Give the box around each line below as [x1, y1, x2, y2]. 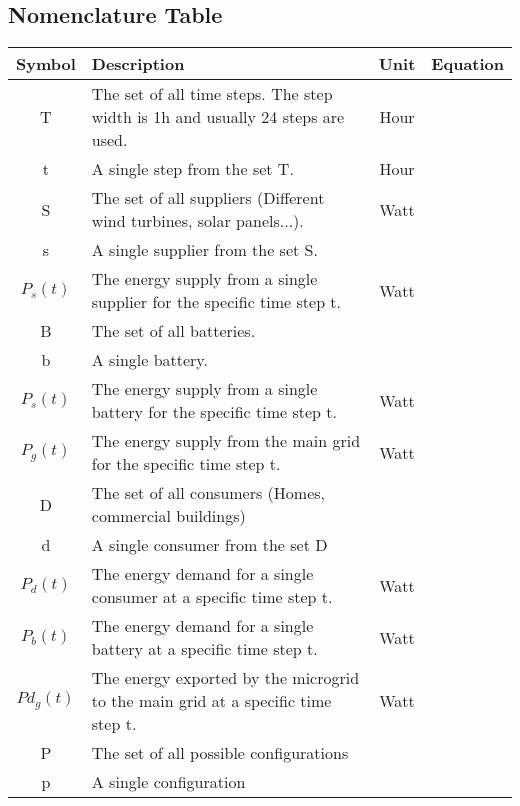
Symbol [16, 52, 76, 76]
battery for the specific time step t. [91, 400, 337, 424]
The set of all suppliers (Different [91, 186, 325, 210]
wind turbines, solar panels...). [91, 209, 304, 233]
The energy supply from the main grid [91, 429, 361, 453]
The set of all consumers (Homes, [91, 481, 326, 505]
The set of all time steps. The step [91, 82, 333, 106]
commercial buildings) [91, 504, 246, 528]
